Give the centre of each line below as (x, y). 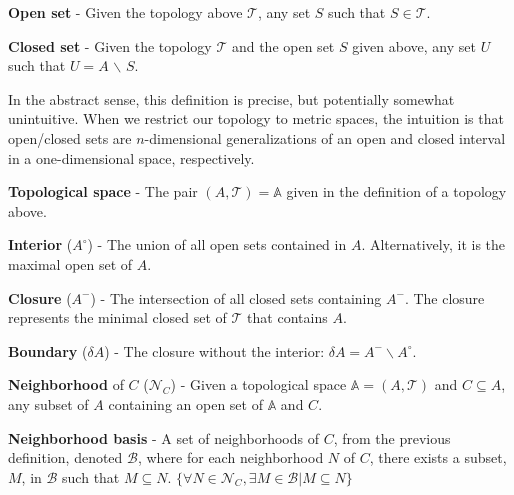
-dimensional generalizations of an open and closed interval (325, 137)
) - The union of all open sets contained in (217, 244)
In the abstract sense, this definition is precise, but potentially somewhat (231, 98)
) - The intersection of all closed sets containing (236, 297)
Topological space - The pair (103, 191)
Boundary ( (48, 350)
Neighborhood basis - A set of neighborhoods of (163, 437)
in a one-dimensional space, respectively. (131, 157)
